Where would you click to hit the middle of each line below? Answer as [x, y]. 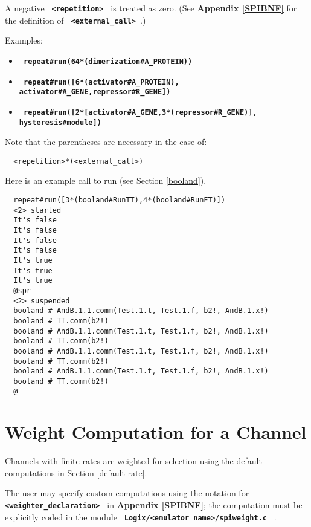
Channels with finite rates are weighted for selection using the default [133, 461]
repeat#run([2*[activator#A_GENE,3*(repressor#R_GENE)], [140, 112]
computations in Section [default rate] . [76, 472]
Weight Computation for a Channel [156, 432]
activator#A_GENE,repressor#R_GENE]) [95, 92]
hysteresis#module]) [60, 122]
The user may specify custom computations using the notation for [127, 493]
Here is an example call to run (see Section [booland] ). [106, 180]
